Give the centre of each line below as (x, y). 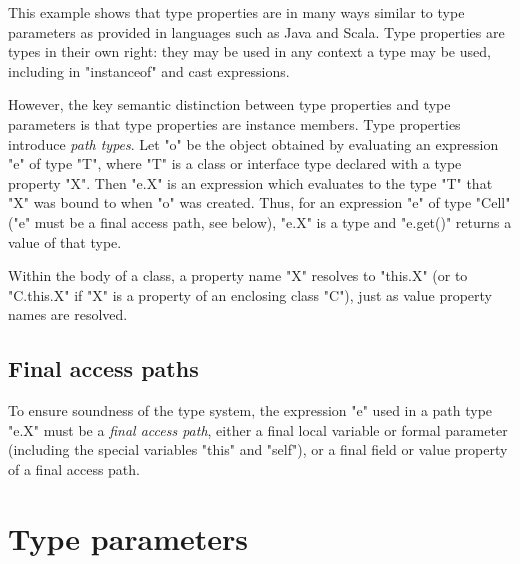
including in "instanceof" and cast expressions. (149, 70)
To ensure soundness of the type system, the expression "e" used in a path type (250, 410)
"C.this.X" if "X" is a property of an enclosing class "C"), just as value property (250, 294)
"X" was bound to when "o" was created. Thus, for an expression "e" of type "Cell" (259, 202)
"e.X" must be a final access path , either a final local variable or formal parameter (258, 429)
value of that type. (65, 241)
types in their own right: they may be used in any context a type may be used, (249, 51)
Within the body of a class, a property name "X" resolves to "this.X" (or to (238, 275)
